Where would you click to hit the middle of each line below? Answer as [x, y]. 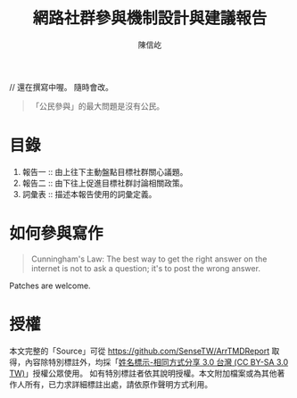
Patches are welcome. [50, 286]
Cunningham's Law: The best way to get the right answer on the [149, 259]
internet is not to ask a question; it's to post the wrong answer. [146, 268]
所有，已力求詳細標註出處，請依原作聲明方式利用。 [118, 384]
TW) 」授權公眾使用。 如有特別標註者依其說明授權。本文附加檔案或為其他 [143, 373]
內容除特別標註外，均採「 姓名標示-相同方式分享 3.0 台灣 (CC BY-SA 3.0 [157, 361]
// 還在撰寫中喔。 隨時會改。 [61, 87]
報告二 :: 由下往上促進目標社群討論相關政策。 [105, 183]
